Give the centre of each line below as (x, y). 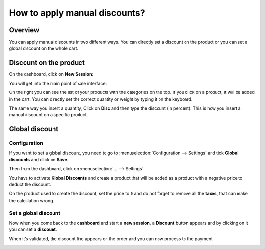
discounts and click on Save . (39, 159)
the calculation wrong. (32, 200)
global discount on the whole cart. (44, 48)
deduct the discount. (30, 185)
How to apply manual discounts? (77, 13)
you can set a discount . (33, 229)
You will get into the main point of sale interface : (58, 83)
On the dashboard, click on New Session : (51, 74)
